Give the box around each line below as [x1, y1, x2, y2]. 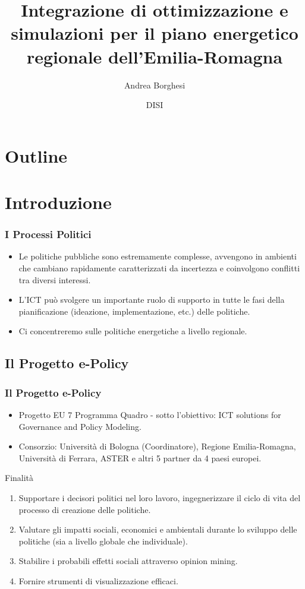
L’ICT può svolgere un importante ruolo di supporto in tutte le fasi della [18, 293, 285, 306]
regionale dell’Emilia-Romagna [26, 44, 283, 68]
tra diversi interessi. [18, 273, 91, 286]
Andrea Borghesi [124, 78, 185, 91]
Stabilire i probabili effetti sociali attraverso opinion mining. [18, 555, 238, 567]
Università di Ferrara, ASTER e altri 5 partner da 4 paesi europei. [18, 451, 262, 464]
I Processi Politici [5, 227, 92, 242]
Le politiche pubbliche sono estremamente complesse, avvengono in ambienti [18, 250, 297, 262]
